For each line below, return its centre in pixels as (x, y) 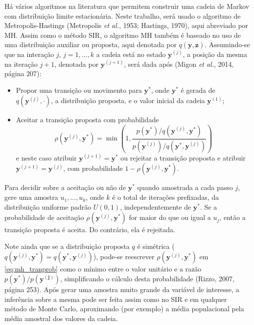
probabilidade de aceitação (44, 217)
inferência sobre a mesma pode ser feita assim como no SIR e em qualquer (116, 299)
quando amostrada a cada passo (185, 187)
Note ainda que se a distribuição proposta (67, 246)
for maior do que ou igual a (170, 217)
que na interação (29, 54)
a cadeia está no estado (131, 54)
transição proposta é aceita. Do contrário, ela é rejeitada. (90, 230)
